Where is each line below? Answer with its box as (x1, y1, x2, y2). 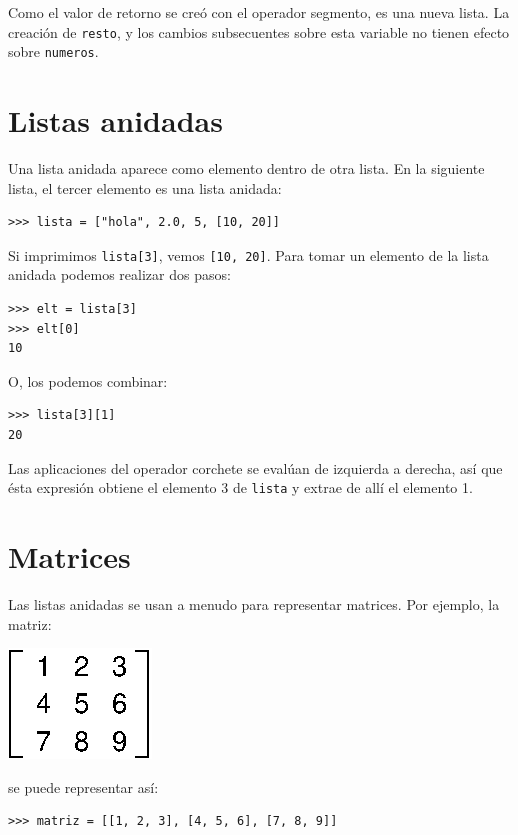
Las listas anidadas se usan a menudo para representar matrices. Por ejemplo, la (8, 594, 500, 614)
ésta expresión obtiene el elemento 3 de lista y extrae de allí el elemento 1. (8, 477, 473, 498)
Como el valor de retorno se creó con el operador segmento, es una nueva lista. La (8, 2, 510, 22)
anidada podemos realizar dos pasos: (8, 264, 231, 285)
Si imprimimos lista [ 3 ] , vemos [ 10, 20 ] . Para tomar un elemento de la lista (8, 244, 489, 265)
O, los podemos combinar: (8, 370, 168, 391)
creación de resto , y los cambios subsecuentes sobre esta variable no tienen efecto (8, 21, 510, 42)
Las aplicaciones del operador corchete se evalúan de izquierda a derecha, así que (8, 457, 503, 478)
